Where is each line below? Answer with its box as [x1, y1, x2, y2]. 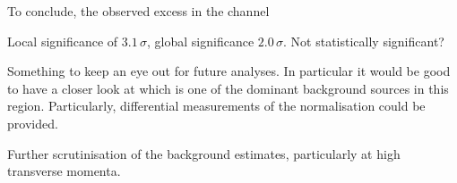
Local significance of [7, 31, 118, 50]
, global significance [147, 31, 254, 50]
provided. [7, 113, 58, 132]
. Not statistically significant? [283, 31, 444, 50]
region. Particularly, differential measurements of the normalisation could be [7, 96, 426, 115]
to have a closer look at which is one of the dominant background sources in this [7, 79, 449, 97]
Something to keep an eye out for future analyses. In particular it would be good [7, 62, 451, 80]
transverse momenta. [7, 162, 121, 180]
